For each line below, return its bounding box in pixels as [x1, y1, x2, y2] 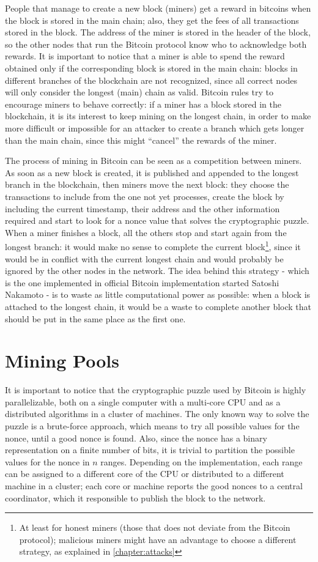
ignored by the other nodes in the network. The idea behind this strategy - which [5, 264, 309, 277]
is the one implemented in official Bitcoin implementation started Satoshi [5, 276, 279, 289]
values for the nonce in [5, 455, 90, 468]
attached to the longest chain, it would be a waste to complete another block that [5, 300, 312, 312]
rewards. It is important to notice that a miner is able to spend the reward [5, 50, 285, 62]
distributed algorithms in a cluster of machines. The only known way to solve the [5, 407, 309, 420]
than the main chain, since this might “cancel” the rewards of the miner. [5, 133, 277, 146]
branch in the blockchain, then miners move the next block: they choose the [5, 178, 289, 191]
